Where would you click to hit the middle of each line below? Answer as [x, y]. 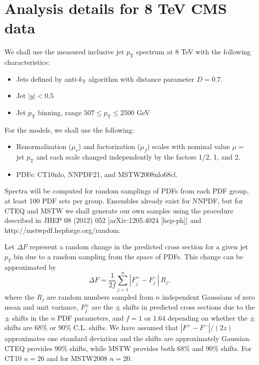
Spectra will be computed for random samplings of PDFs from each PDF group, [127, 191]
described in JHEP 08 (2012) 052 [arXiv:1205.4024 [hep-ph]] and [103, 220]
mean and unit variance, [42, 307]
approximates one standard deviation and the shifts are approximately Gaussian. [128, 338]
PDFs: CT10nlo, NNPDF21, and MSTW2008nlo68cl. [97, 174]
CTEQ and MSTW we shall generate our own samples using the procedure [119, 210]
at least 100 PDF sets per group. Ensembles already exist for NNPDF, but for [124, 201]
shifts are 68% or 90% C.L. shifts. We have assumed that [91, 327]
